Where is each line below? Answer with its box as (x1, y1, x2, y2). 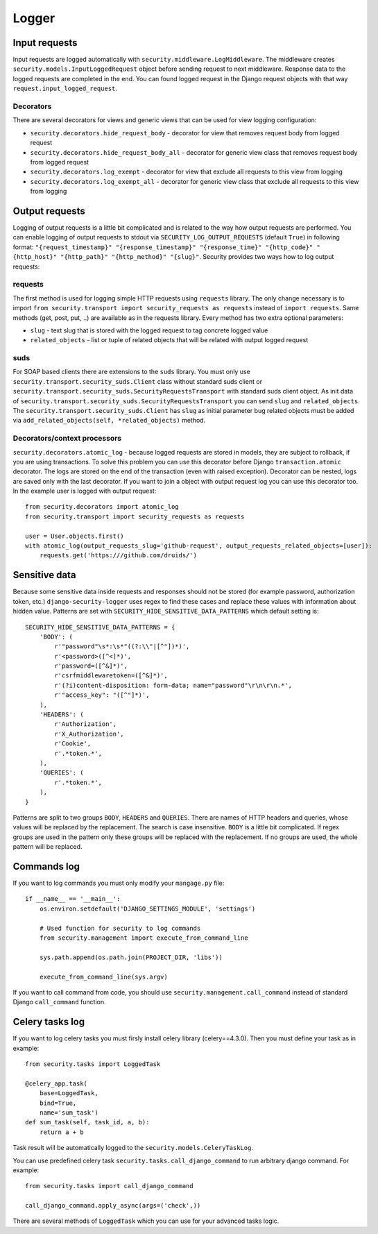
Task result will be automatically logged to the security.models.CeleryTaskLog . (12, 1144, 253, 1152)
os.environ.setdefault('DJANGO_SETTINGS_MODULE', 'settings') (39, 904, 256, 913)
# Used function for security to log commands (39, 924, 201, 932)
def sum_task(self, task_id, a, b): (25, 1118, 150, 1126)
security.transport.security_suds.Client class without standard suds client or (12, 377, 263, 385)
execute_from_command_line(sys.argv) (39, 972, 168, 981)
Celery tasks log (12, 1016, 85, 1028)
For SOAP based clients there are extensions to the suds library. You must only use (12, 368, 251, 376)
